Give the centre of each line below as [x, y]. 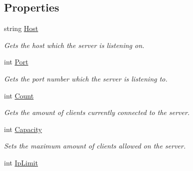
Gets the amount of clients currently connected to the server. [97, 112]
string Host [21, 28]
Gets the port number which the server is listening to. [86, 78]
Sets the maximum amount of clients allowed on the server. [95, 146]
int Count [19, 95]
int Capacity [23, 129]
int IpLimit [21, 162]
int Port [16, 62]
